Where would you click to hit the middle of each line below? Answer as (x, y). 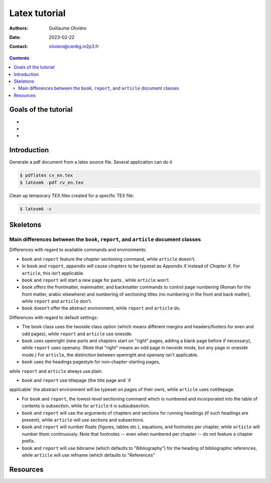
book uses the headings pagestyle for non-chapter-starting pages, (91, 362)
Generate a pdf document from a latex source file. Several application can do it (91, 162)
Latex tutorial (37, 13)
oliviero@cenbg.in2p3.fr (74, 46)
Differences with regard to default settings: (53, 317)
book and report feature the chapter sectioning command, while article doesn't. (109, 259)
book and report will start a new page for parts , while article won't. (96, 280)
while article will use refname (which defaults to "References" (89, 455)
